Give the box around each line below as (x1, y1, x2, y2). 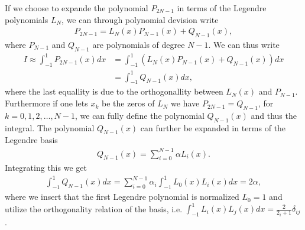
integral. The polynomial (5, 121, 95, 134)
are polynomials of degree (92, 38, 185, 51)
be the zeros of (102, 97, 155, 109)
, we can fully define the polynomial (74, 109, 205, 121)
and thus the (251, 109, 297, 121)
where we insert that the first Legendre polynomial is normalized (5, 190, 239, 203)
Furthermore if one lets (5, 97, 88, 109)
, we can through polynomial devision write (61, 13, 219, 25)
